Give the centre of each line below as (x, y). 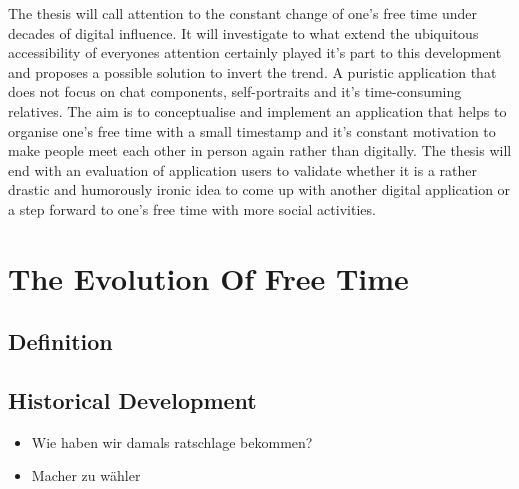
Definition (60, 341)
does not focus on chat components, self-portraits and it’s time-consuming (235, 91)
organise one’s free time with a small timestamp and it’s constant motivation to (252, 130)
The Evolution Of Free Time (208, 277)
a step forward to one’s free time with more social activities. (192, 208)
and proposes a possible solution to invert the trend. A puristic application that (252, 71)
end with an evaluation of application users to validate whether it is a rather (243, 169)
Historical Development (132, 400)
